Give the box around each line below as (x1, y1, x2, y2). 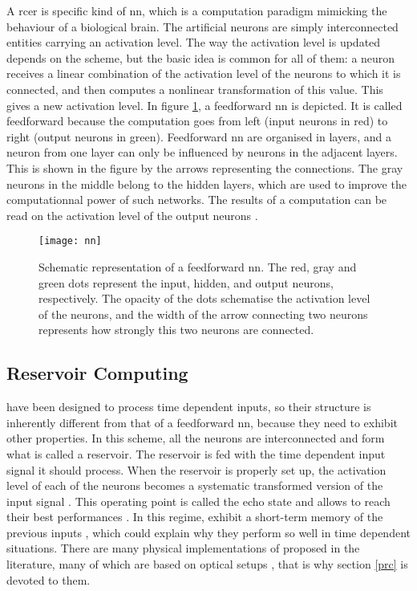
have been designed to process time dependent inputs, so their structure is (6, 398, 371, 415)
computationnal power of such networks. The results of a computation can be (6, 191, 387, 208)
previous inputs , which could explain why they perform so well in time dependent (6, 524, 411, 540)
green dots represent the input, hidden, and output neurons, (38, 274, 334, 291)
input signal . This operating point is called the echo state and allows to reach (6, 492, 391, 509)
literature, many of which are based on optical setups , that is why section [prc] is (6, 556, 408, 573)
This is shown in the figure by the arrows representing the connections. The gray (6, 159, 403, 176)
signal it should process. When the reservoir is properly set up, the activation (6, 461, 387, 478)
